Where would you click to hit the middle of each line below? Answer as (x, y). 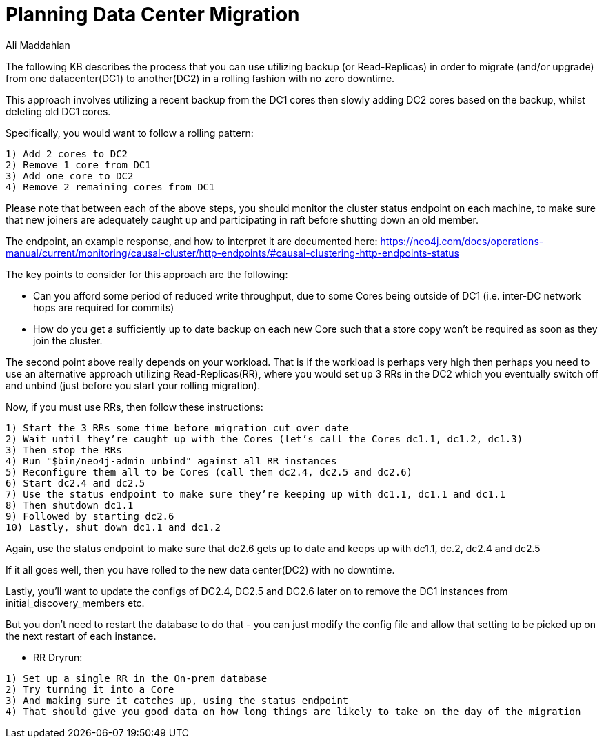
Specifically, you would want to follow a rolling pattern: (130, 133)
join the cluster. (68, 340)
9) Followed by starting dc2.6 (90, 516)
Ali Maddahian (38, 45)
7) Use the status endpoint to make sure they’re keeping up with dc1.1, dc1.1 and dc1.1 (255, 494)
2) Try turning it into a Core (90, 689)
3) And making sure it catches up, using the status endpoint (177, 700)
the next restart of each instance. (81, 636)
